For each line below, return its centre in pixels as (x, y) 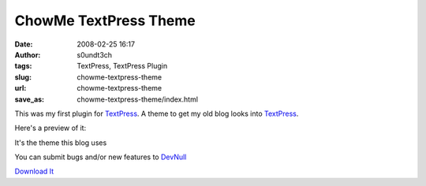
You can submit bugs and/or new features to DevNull (101, 157)
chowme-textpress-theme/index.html (138, 99)
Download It (34, 171)
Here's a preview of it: (50, 128)
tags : (23, 66)
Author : (28, 54)
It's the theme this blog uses (61, 143)
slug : (23, 77)
